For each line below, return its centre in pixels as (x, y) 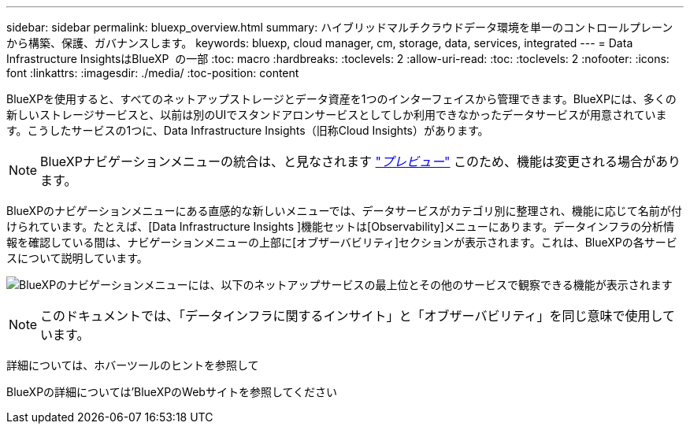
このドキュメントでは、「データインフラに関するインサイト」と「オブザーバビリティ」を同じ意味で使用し (351, 316)
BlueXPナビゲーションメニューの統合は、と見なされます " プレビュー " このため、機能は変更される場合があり (361, 161)
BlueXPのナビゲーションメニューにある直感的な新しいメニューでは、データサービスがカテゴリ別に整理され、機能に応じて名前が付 (344, 211)
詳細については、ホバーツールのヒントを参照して (133, 365)
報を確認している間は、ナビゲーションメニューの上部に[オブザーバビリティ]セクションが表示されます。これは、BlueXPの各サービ (342, 242)
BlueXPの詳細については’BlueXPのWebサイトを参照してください (172, 392)
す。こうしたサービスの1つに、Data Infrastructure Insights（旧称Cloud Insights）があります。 (248, 130)
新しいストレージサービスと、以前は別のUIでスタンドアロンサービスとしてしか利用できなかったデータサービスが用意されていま (337, 115)
